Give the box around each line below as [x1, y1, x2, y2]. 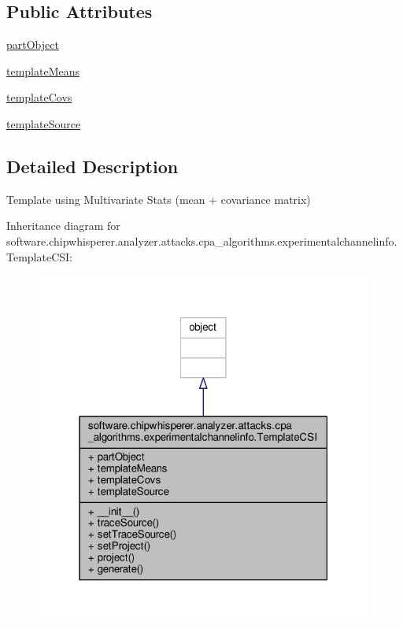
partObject [6, 36, 59, 53]
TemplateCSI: [6, 248, 72, 265]
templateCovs [6, 89, 72, 105]
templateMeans [6, 62, 80, 79]
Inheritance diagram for [6, 217, 120, 234]
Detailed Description [6, 154, 179, 178]
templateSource [6, 115, 81, 131]
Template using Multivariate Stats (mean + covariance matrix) [6, 191, 311, 207]
